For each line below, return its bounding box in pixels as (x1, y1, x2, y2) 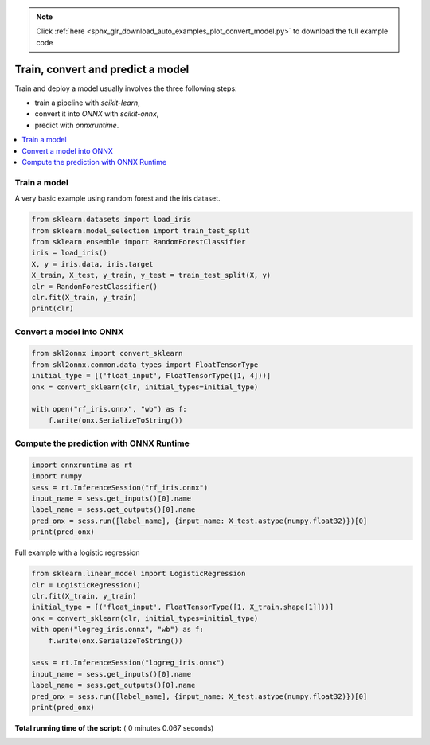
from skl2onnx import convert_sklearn (31, 349, 183, 358)
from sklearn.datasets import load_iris (31, 215, 191, 224)
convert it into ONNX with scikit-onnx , (34, 109, 159, 119)
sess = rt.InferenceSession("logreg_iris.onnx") (31, 658, 225, 668)
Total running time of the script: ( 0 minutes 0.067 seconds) (14, 723, 214, 732)
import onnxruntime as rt (31, 460, 133, 470)
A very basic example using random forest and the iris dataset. (14, 193, 221, 203)
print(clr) (31, 304, 74, 314)
